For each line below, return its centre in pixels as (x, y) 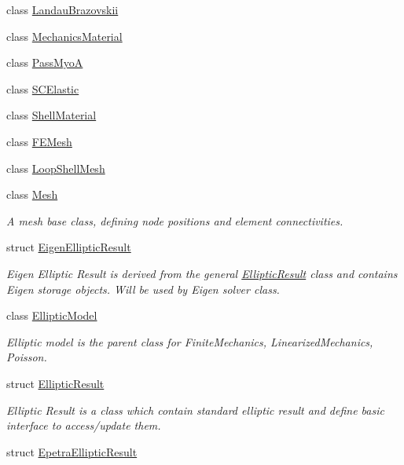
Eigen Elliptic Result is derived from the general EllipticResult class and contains (202, 273)
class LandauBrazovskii (62, 9)
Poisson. (27, 357)
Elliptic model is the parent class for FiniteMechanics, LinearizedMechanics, (190, 341)
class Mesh (32, 194)
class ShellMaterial (51, 115)
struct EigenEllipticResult (69, 247)
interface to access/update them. (84, 425)
